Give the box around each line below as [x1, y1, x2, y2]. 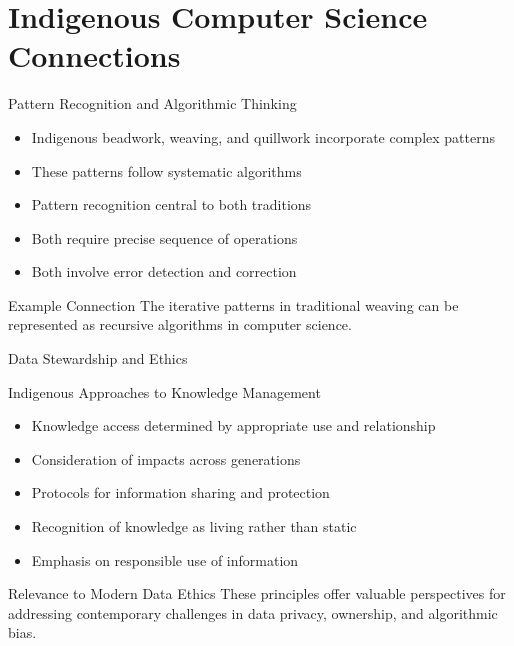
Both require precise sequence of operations [31, 227, 298, 248]
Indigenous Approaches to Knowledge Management [8, 381, 321, 402]
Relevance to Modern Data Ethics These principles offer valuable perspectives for [8, 583, 506, 604]
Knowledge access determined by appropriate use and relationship [31, 415, 436, 436]
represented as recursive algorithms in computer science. [8, 314, 352, 335]
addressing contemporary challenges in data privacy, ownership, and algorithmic [8, 602, 498, 623]
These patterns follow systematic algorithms [31, 160, 302, 181]
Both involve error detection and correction [31, 261, 297, 282]
